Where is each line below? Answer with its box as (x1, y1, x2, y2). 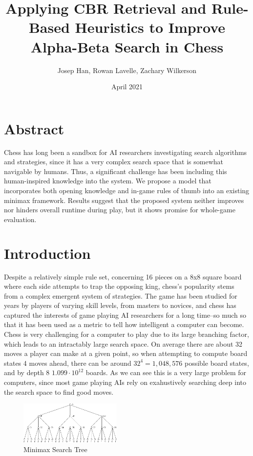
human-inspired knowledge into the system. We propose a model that (4, 176, 211, 186)
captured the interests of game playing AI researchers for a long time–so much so (4, 309, 247, 320)
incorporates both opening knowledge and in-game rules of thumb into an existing (4, 185, 250, 195)
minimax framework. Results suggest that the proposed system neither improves (4, 195, 244, 205)
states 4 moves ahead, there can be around (4, 357, 131, 368)
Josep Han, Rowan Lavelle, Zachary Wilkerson (57, 65, 197, 75)
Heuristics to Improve (75, 17, 226, 37)
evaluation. (4, 214, 37, 224)
